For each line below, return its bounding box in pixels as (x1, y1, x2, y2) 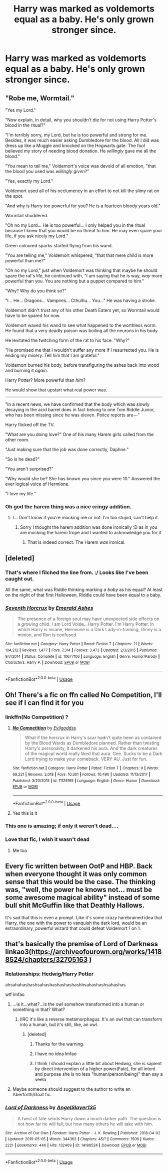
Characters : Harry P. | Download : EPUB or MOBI (5, 660, 90, 665)
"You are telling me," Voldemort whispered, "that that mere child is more (5, 252, 153, 258)
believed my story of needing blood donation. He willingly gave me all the (5, 148, 156, 154)
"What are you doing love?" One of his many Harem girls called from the (5, 431, 154, 437)
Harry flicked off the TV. (5, 422, 55, 427)
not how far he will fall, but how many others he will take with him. (17, 1121, 153, 1127)
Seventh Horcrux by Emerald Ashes (5, 604, 93, 611)
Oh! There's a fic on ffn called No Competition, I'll (5, 690, 162, 699)
